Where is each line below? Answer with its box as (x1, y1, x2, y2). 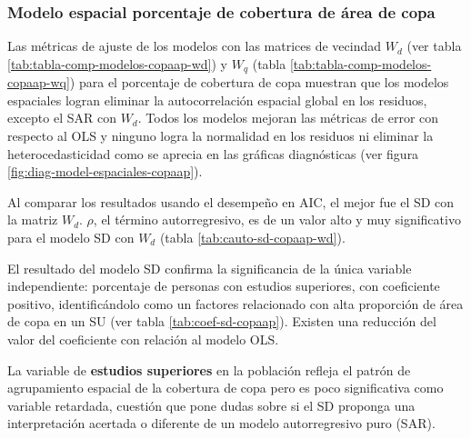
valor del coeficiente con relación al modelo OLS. (7, 329, 279, 348)
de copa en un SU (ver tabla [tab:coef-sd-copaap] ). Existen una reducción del (7, 312, 436, 331)
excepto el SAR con (7, 108, 116, 127)
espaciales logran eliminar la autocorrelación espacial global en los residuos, (7, 90, 427, 109)
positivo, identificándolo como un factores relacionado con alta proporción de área (7, 294, 464, 313)
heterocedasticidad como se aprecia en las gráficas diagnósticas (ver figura (7, 144, 419, 163)
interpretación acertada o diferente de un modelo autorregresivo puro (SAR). (7, 414, 436, 433)
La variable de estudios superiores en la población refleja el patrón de (7, 360, 411, 379)
